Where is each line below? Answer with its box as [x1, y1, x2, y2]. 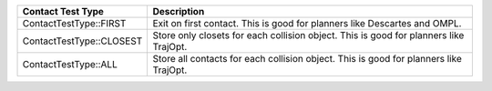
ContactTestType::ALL [22, 58, 118, 70]
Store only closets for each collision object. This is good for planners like [152, 29, 465, 41]
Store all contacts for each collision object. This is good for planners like [152, 53, 462, 65]
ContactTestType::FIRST [22, 17, 127, 29]
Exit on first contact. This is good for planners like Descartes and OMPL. [152, 17, 462, 29]
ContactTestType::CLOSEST [22, 35, 143, 47]
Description [152, 5, 205, 17]
